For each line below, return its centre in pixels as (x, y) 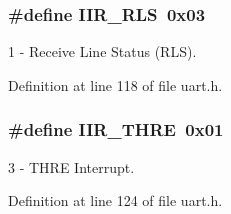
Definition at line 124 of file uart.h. (115, 200)
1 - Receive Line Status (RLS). (102, 51)
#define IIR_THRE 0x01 (116, 129)
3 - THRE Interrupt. (71, 166)
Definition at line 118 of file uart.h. (115, 84)
